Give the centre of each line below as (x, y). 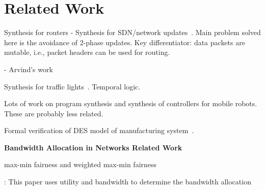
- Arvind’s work (29, 69)
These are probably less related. (54, 113)
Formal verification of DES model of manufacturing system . (99, 130)
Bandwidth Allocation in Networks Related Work (93, 147)
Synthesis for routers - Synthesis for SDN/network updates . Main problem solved (132, 32)
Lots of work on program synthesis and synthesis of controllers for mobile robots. (131, 103)
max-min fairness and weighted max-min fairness (81, 164)
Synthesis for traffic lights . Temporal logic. (72, 86)
